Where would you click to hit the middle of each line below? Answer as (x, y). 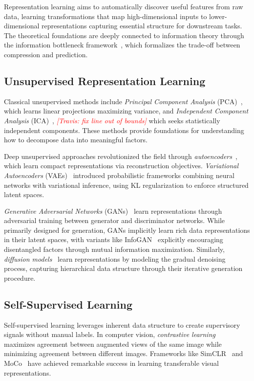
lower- (218, 16)
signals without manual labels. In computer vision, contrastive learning (110, 334)
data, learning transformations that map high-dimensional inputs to (106, 16)
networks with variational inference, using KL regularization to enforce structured (126, 185)
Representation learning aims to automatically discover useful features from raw (124, 6)
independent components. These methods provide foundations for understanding (124, 130)
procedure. (20, 278)
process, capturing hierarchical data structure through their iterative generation (123, 268)
